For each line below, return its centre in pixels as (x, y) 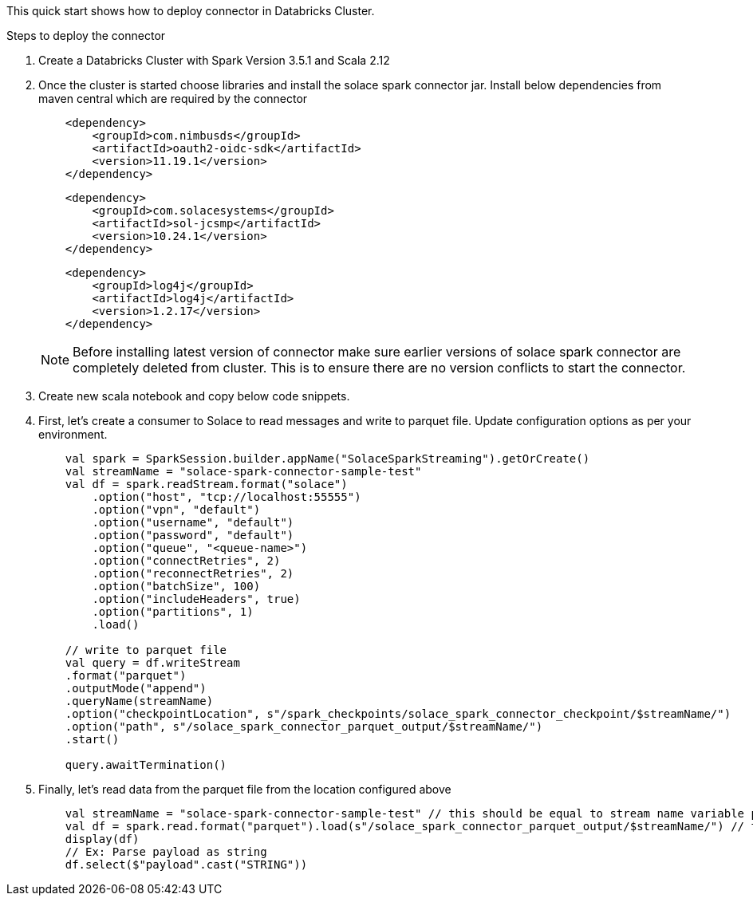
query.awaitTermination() (146, 765)
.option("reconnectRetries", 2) (193, 573)
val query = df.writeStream (152, 663)
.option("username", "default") (193, 522)
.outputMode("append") (136, 688)
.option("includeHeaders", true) (196, 599)
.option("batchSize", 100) (176, 586)
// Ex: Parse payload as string (166, 852)
